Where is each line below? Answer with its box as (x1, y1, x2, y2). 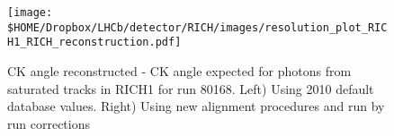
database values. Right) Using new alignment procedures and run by (7, 97, 385, 115)
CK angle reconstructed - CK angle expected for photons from (7, 61, 352, 80)
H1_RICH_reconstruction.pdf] (7, 36, 182, 49)
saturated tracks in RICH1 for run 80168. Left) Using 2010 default (7, 79, 374, 98)
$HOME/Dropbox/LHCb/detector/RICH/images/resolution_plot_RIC (7, 21, 388, 34)
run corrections (7, 114, 90, 132)
